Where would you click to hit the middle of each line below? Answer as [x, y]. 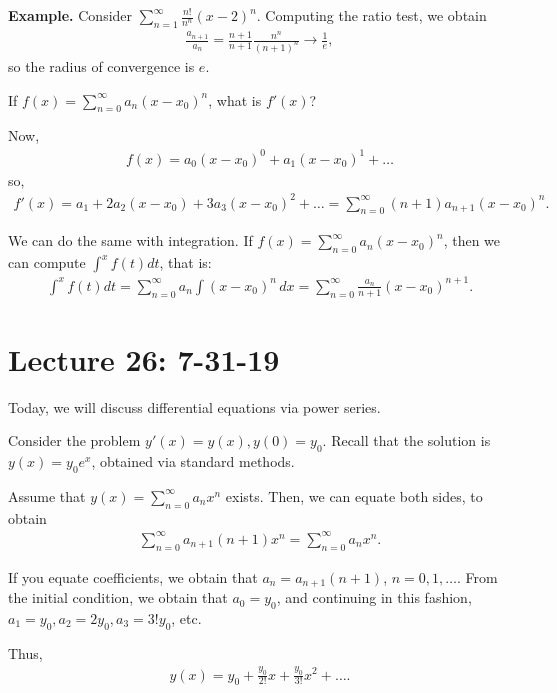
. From [477, 576]
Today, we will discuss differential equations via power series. [194, 406]
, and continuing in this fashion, [374, 597]
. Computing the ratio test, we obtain [371, 15]
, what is [235, 99]
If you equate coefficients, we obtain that [133, 576]
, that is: [185, 262]
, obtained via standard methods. [193, 461]
